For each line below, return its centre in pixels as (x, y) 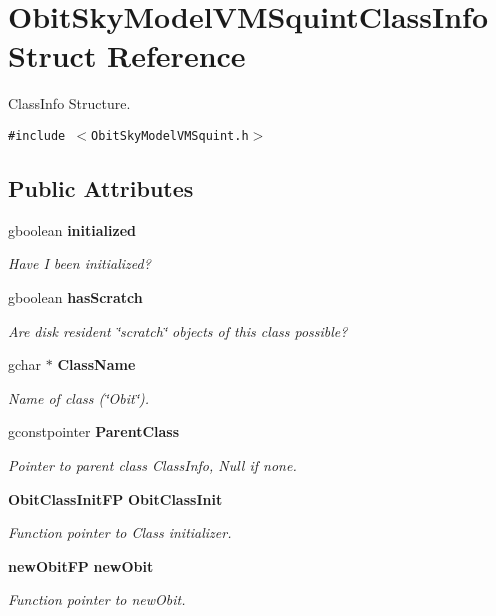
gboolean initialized (72, 229)
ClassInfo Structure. (69, 103)
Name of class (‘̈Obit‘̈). (79, 397)
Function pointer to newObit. (97, 599)
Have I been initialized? (79, 263)
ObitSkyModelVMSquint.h (170, 135)
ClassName (96, 364)
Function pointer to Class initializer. (120, 532)
